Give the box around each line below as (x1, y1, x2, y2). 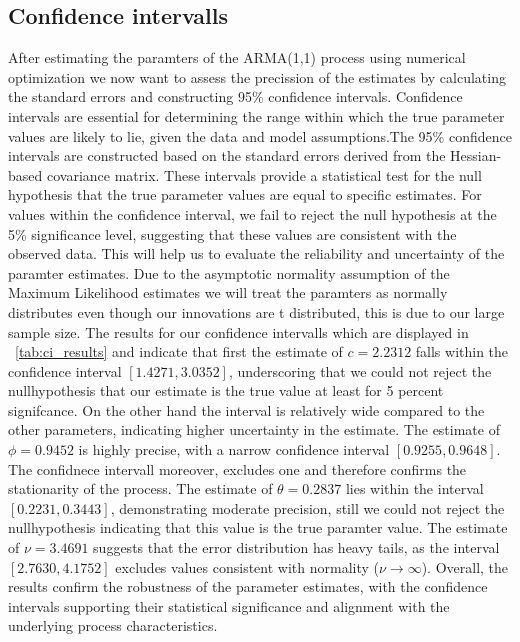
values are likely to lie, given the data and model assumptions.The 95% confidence (8, 125, 512, 146)
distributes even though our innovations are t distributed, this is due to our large (8, 301, 505, 322)
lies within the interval (345, 478, 484, 499)
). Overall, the (421, 556, 509, 577)
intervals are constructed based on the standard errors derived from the (8, 145, 446, 166)
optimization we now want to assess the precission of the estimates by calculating (8, 66, 506, 87)
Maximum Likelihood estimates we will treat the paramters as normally (8, 282, 448, 303)
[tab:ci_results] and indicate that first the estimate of (15, 341, 343, 362)
